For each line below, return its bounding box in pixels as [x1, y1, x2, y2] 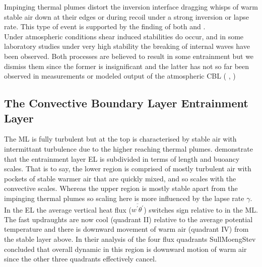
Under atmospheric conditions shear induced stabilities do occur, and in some [4, 31, 244, 41]
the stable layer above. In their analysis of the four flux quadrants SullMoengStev [4, 234, 256, 244]
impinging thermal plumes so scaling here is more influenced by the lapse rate [4, 192, 244, 203]
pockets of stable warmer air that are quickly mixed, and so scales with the [4, 173, 236, 183]
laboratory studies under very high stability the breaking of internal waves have [4, 41, 250, 51]
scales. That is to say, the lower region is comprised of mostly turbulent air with [4, 163, 251, 174]
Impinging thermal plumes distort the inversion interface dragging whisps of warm [4, 2, 258, 12]
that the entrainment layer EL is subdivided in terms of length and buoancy [4, 153, 240, 164]
